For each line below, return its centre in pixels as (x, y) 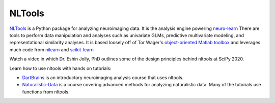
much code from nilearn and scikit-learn (52, 49)
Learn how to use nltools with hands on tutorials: (60, 68)
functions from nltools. (46, 92)
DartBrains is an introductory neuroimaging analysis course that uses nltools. (103, 77)
